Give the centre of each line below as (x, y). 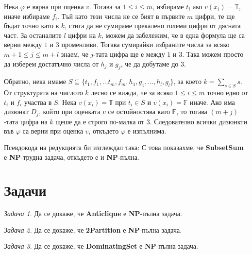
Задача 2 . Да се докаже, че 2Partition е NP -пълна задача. (93, 229)
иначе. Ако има (212, 102)
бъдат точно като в (32, 25)
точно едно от (227, 93)
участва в (38, 102)
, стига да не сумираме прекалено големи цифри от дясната (153, 25)
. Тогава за (105, 6)
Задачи (25, 190)
